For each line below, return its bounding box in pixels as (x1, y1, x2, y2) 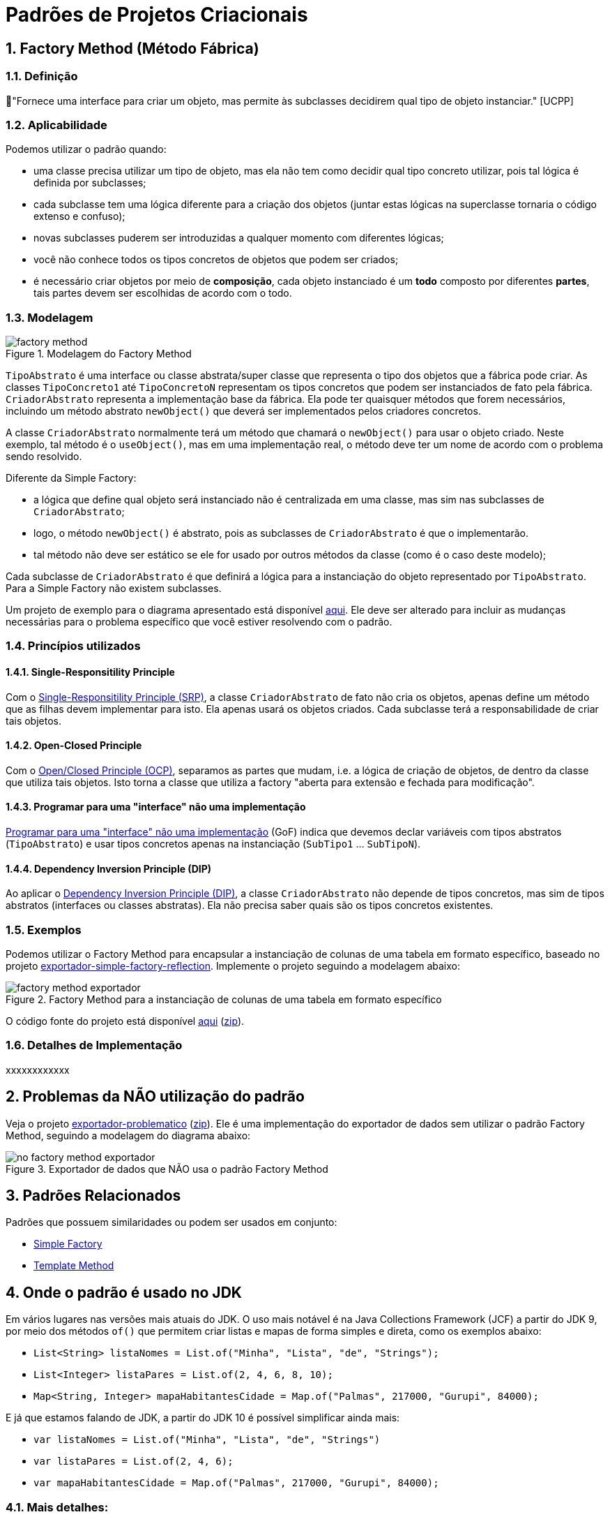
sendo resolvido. (6, 450, 82, 463)
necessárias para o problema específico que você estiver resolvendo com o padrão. (6, 616, 392, 628)
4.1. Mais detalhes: (6, 1500, 109, 1514)
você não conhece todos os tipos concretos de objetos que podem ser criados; (33, 253, 399, 266)
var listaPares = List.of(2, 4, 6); (33, 1456, 234, 1467)
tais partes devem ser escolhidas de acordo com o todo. (33, 287, 292, 299)
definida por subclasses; (33, 177, 146, 189)
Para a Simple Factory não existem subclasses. (6, 582, 222, 595)
